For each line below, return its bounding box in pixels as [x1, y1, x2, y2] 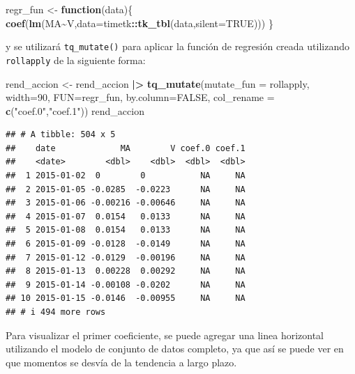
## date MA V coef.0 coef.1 [6, 143, 246, 153]
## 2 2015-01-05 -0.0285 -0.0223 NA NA [6, 184, 246, 194]
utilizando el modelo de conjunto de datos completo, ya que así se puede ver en [6, 341, 344, 356]
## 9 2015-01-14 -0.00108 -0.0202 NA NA [6, 279, 246, 290]
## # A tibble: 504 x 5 [6, 130, 116, 140]
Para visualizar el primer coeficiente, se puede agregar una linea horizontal [6, 327, 324, 342]
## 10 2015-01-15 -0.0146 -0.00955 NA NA [6, 293, 246, 304]
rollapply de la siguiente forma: [6, 52, 146, 67]
